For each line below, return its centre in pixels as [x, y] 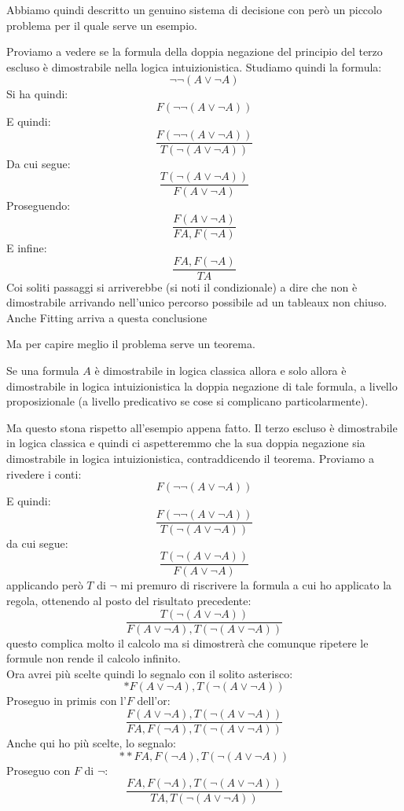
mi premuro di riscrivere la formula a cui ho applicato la [256, 585]
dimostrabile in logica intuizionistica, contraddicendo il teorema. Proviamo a [190, 458]
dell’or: [154, 701]
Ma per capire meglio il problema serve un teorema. [131, 344]
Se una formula [43, 370]
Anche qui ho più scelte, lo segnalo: [91, 743]
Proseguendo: [39, 206]
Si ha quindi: [37, 94]
